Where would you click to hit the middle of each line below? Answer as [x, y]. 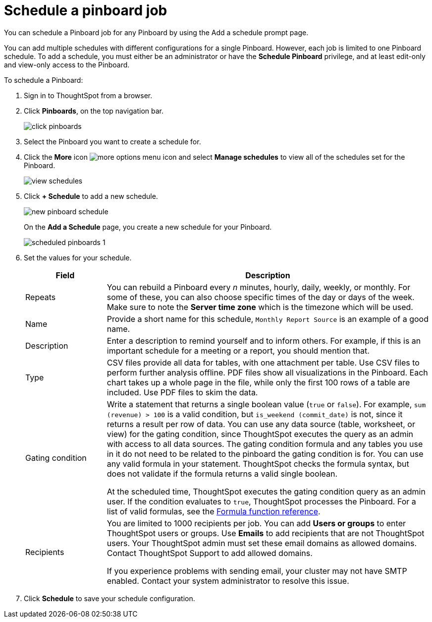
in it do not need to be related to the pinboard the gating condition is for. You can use [265, 454]
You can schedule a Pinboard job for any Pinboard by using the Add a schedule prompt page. [156, 32]
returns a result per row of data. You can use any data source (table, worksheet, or [261, 424]
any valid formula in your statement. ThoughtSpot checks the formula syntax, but [258, 464]
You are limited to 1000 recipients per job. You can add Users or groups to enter [256, 523]
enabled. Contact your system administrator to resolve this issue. [228, 581]
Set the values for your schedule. [78, 257]
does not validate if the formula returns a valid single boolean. [222, 473]
